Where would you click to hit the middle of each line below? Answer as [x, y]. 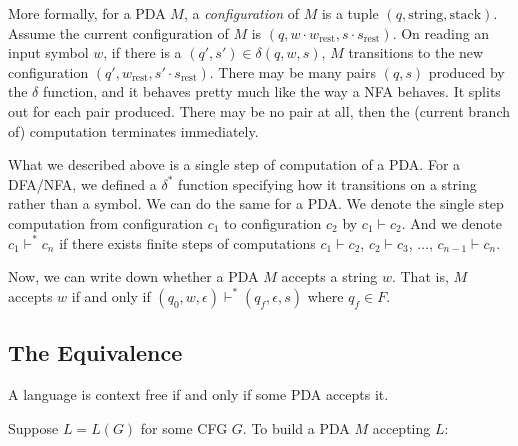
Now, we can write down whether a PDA [133, 276]
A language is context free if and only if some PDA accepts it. [198, 393]
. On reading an [441, 32]
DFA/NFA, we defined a [82, 183]
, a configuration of [241, 13]
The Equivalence [95, 352]
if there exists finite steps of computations [187, 242]
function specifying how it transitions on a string [327, 183]
